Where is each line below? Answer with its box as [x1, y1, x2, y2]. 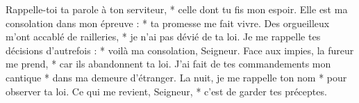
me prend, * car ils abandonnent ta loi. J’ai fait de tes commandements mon [6, 56, 331, 71]
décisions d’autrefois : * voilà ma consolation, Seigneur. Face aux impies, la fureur [6, 42, 354, 57]
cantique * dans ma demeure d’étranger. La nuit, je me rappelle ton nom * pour [6, 70, 347, 84]
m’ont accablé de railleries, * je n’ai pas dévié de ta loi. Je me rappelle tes [6, 29, 321, 44]
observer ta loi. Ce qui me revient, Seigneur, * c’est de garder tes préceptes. [6, 84, 327, 98]
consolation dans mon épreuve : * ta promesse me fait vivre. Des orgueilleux [6, 15, 330, 30]
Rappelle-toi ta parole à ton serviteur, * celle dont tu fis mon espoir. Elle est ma [6, 2, 348, 16]
